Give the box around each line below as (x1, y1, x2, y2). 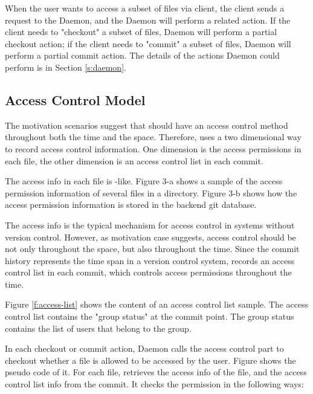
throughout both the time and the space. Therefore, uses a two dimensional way (5, 131, 302, 143)
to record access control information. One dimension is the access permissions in (5, 142, 302, 155)
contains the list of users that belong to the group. (5, 321, 192, 334)
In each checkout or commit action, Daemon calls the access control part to (5, 342, 284, 355)
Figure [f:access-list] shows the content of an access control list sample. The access (5, 298, 309, 311)
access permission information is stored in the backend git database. (5, 198, 257, 211)
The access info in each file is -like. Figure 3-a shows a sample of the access (5, 175, 283, 187)
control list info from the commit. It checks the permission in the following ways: (5, 378, 304, 390)
